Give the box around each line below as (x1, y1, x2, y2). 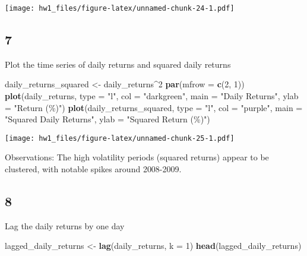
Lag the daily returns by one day (5, 219, 125, 232)
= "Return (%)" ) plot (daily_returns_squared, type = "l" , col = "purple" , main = (5, 101, 303, 113)
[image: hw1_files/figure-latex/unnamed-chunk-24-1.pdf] (5, 4, 235, 12)
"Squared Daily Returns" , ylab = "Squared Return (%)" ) (5, 113, 210, 125)
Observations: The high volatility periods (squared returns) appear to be (5, 151, 269, 163)
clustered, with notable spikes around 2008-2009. (5, 163, 182, 175)
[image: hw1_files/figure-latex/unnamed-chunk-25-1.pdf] (5, 134, 235, 143)
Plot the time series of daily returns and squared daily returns (5, 58, 231, 70)
